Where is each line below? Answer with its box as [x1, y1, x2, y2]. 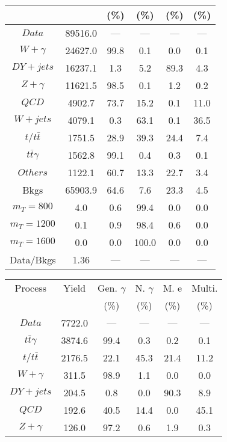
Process [14, 281, 46, 295]
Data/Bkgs [10, 253, 56, 266]
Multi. [191, 281, 218, 295]
